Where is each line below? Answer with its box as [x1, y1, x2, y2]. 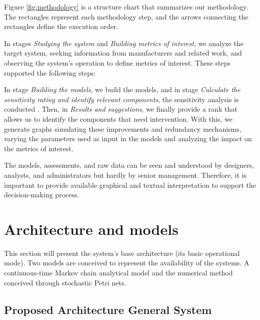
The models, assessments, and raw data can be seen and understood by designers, [4, 160, 254, 170]
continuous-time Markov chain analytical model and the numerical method [4, 267, 233, 277]
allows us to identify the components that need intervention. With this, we [4, 113, 232, 124]
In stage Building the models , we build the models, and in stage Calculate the [4, 84, 240, 95]
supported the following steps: [4, 67, 96, 78]
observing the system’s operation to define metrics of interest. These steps [4, 57, 231, 68]
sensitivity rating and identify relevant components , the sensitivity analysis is [4, 94, 239, 104]
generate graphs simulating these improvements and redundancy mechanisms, [4, 123, 241, 134]
